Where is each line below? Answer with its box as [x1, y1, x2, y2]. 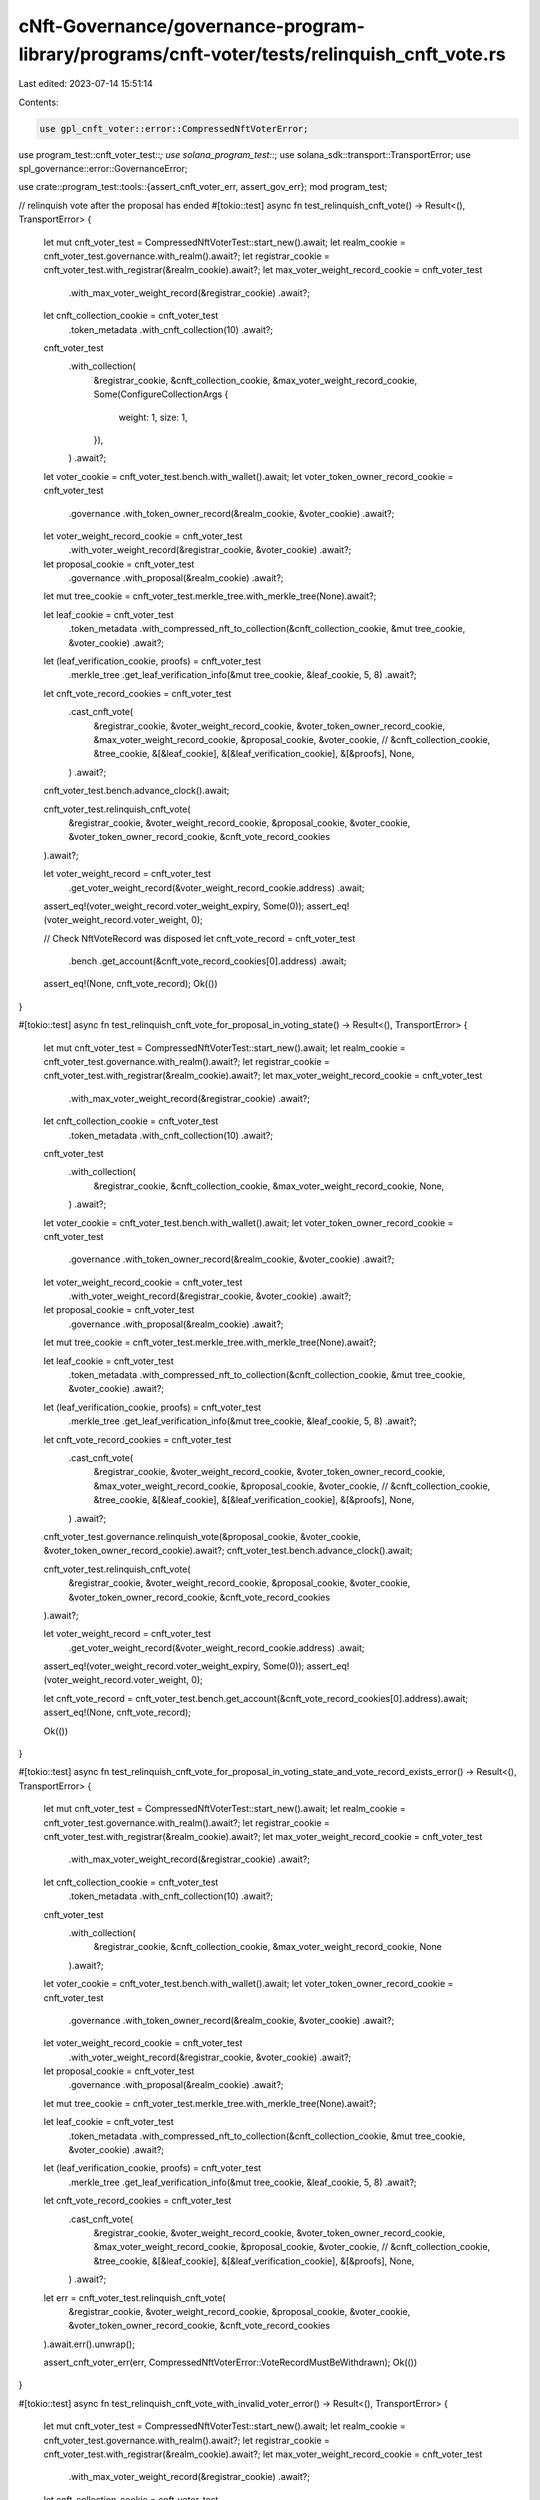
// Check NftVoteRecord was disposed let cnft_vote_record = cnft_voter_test [43, 932, 356, 944]
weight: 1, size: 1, [118, 411, 189, 423]
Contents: [18, 96, 59, 108]
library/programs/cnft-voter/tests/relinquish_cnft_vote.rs [18, 43, 506, 65]
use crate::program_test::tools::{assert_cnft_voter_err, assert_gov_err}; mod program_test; [18, 181, 388, 193]
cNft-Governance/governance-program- [18, 15, 365, 37]
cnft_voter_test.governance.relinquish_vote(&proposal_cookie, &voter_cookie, [43, 1530, 362, 1542]
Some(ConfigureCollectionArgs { [93, 388, 229, 400]
